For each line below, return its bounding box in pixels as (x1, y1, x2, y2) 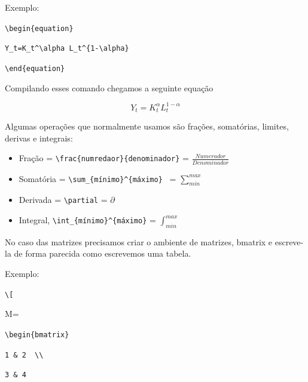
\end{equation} (5, 64, 65, 73)
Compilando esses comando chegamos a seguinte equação (5, 81, 214, 94)
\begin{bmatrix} (5, 330, 69, 339)
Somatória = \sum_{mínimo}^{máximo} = (19, 172, 176, 184)
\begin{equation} (5, 24, 74, 33)
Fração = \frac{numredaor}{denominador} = (19, 152, 189, 164)
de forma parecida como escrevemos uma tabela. (14, 247, 191, 260)
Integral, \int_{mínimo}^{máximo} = (19, 214, 156, 226)
